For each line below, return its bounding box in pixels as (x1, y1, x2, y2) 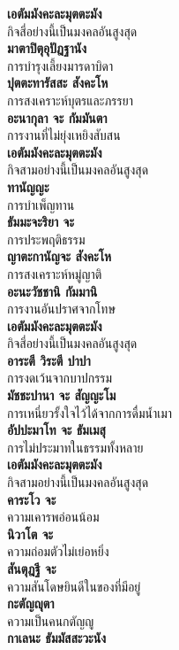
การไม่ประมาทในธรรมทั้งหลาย (7, 437, 144, 456)
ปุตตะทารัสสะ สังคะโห (7, 74, 108, 92)
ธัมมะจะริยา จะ (7, 213, 75, 231)
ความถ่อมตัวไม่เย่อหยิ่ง (7, 542, 109, 561)
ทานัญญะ (7, 177, 49, 196)
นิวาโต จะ (7, 524, 54, 543)
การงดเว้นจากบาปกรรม (7, 368, 113, 387)
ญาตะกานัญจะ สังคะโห (7, 247, 112, 266)
